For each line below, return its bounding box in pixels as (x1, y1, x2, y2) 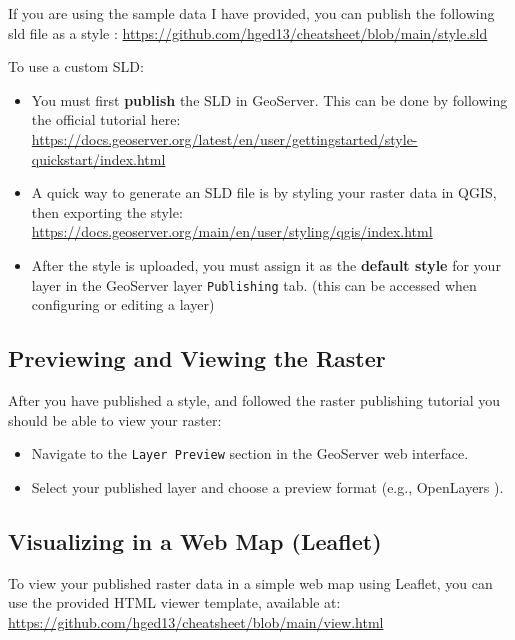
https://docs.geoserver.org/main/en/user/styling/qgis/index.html (31, 221, 433, 242)
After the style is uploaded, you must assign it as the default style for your (31, 254, 501, 275)
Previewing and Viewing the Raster (8, 343, 386, 374)
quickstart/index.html (31, 148, 166, 169)
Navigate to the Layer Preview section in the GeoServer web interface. (31, 443, 469, 464)
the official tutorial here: (31, 109, 181, 130)
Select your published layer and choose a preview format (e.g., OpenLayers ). (31, 476, 504, 497)
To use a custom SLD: (8, 56, 144, 77)
